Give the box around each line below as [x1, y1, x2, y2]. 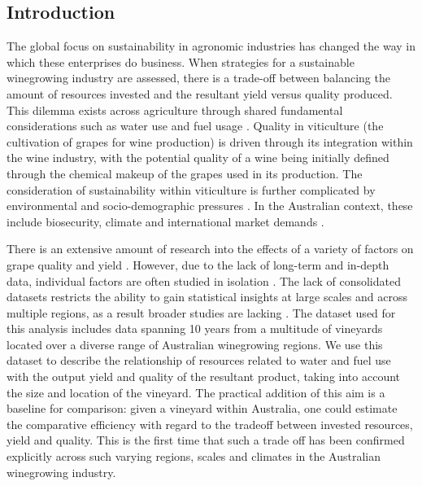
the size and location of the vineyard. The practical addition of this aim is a [7, 383, 385, 401]
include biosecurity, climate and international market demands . [7, 212, 324, 230]
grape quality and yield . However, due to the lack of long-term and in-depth [7, 256, 389, 273]
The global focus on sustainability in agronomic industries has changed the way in [7, 37, 416, 55]
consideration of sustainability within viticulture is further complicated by [7, 181, 376, 198]
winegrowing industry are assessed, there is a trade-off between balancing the [7, 69, 390, 86]
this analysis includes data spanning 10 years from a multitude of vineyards [7, 320, 383, 337]
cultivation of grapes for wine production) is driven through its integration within [7, 133, 413, 150]
